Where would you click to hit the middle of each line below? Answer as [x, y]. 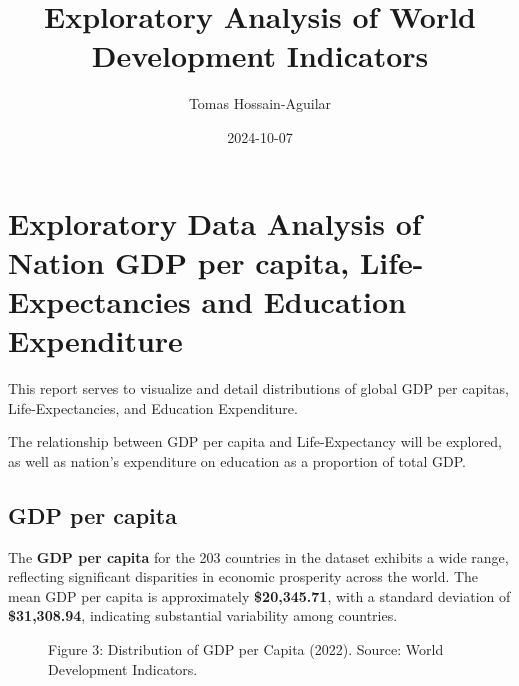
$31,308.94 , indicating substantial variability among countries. [203, 615]
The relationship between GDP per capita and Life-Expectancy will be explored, [255, 441]
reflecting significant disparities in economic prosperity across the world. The [243, 576]
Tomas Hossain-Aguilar [260, 103]
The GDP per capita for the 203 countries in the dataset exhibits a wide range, [258, 556]
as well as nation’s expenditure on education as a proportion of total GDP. [237, 460]
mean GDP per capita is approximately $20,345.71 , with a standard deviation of [259, 595]
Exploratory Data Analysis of [215, 222]
